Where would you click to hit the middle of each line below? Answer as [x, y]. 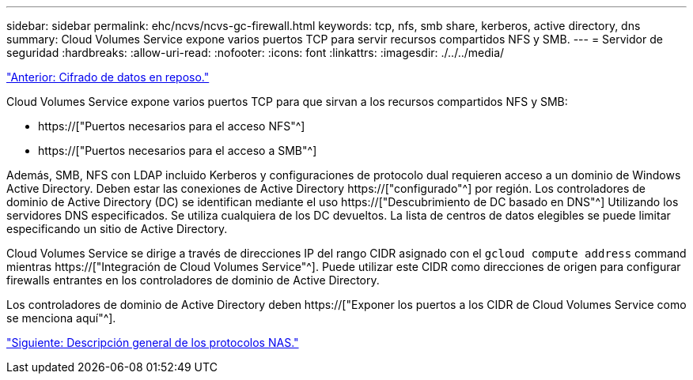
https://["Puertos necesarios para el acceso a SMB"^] [178, 150]
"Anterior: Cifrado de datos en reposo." [108, 77]
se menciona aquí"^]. [61, 318]
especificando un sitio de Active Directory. [117, 229]
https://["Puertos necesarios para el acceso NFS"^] [172, 126]
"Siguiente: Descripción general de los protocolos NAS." [153, 342]
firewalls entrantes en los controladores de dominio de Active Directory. [193, 280]
